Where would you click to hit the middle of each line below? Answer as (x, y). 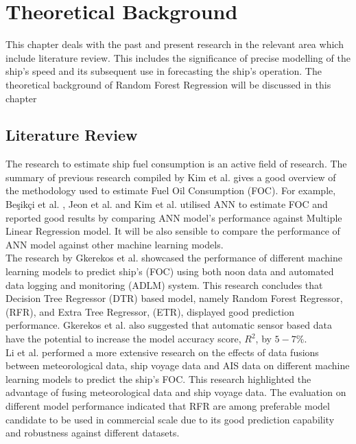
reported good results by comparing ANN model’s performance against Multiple (174, 217)
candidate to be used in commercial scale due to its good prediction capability (170, 419)
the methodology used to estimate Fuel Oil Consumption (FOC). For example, (171, 190)
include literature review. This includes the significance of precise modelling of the (178, 57)
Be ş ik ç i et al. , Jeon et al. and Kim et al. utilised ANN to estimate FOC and (167, 204)
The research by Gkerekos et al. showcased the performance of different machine (174, 258)
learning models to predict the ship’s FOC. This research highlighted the (158, 378)
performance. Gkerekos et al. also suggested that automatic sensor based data (169, 325)
